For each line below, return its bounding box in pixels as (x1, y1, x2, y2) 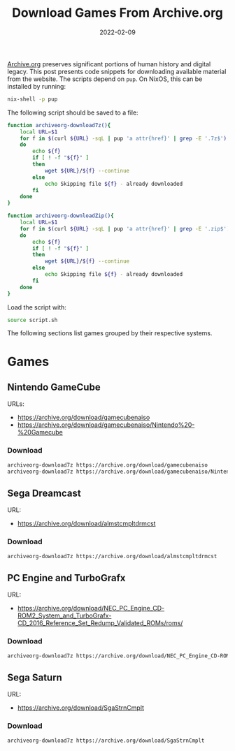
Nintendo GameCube (7, 381, 101, 393)
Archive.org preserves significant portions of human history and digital (7, 59, 211, 68)
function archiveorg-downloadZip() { (7, 212, 114, 219)
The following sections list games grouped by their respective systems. (7, 329, 213, 337)
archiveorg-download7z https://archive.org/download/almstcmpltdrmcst (7, 553, 218, 560)
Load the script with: (7, 302, 66, 312)
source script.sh (7, 316, 58, 323)
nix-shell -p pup (7, 96, 58, 103)
